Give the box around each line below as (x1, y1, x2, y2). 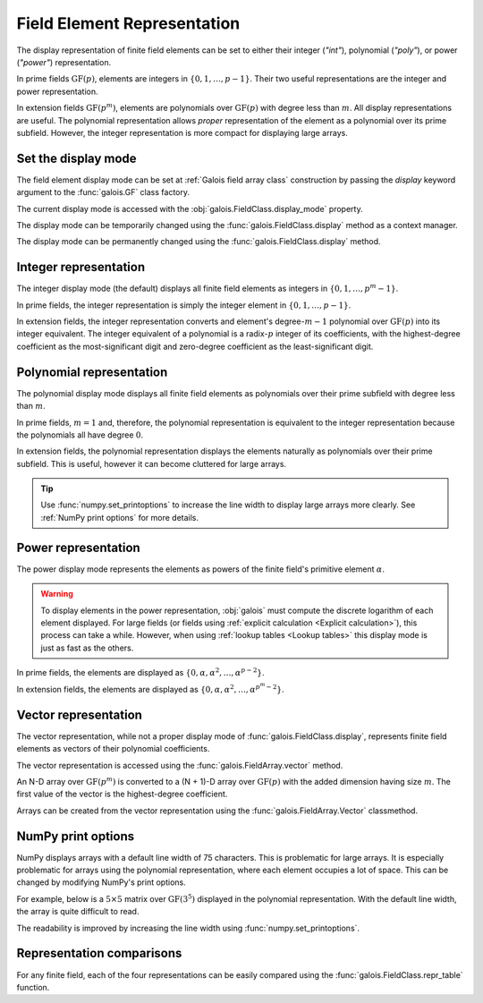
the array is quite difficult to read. (16, 906, 140, 917)
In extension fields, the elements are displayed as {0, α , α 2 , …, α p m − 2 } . (16, 681, 285, 694)
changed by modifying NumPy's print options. (16, 877, 187, 888)
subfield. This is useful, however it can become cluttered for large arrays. (16, 458, 286, 469)
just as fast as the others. (40, 642, 134, 653)
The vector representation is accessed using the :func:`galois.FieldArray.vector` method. (16, 760, 343, 770)
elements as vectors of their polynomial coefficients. (16, 744, 210, 754)
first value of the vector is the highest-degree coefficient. (16, 788, 228, 800)
